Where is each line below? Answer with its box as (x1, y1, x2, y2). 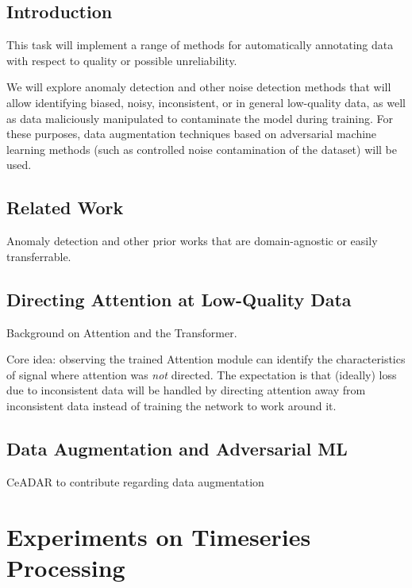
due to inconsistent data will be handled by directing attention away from (6, 382, 366, 398)
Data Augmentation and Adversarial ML (6, 436, 348, 460)
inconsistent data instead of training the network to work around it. (6, 397, 337, 413)
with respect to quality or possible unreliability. (6, 52, 237, 68)
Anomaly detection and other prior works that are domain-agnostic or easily (6, 233, 378, 249)
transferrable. (6, 248, 71, 264)
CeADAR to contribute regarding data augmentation (6, 473, 264, 490)
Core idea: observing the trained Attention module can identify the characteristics (6, 351, 406, 367)
